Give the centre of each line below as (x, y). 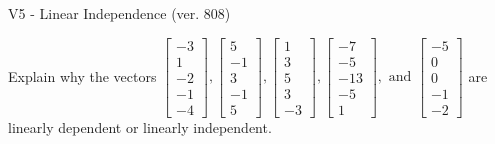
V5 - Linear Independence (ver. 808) (119, 13)
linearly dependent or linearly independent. (140, 126)
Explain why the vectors (82, 75)
